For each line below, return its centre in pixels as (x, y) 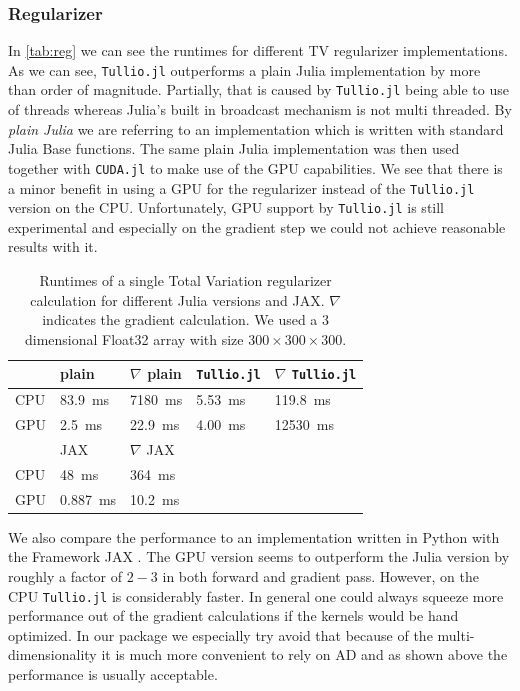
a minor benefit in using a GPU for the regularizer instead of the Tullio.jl (241, 187)
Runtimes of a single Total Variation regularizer (185, 280)
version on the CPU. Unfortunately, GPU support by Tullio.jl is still (226, 207)
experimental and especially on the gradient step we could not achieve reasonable (257, 226)
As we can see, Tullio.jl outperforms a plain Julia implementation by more (244, 69)
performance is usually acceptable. (113, 674)
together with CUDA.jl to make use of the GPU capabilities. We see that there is (255, 167)
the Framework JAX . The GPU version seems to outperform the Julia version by (259, 556)
